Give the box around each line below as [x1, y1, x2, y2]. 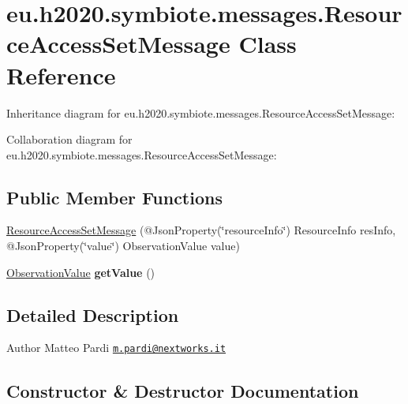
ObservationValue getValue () [6, 264, 155, 280]
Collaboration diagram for [6, 131, 133, 148]
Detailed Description [6, 302, 179, 327]
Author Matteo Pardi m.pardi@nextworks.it [6, 339, 226, 356]
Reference [6, 58, 116, 91]
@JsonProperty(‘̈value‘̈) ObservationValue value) [6, 238, 240, 254]
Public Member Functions [6, 185, 223, 209]
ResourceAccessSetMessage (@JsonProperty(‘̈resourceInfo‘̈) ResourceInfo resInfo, [6, 222, 396, 238]
